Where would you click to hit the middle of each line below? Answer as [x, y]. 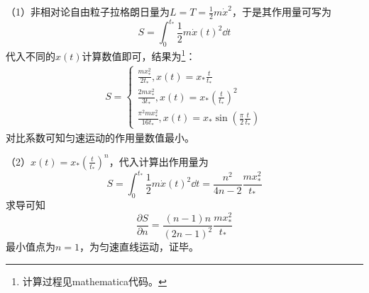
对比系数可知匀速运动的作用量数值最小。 [100, 137]
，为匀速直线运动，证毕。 [139, 247]
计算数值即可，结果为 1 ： [139, 55]
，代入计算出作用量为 [159, 161]
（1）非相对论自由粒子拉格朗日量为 [88, 11]
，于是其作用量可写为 [281, 11]
